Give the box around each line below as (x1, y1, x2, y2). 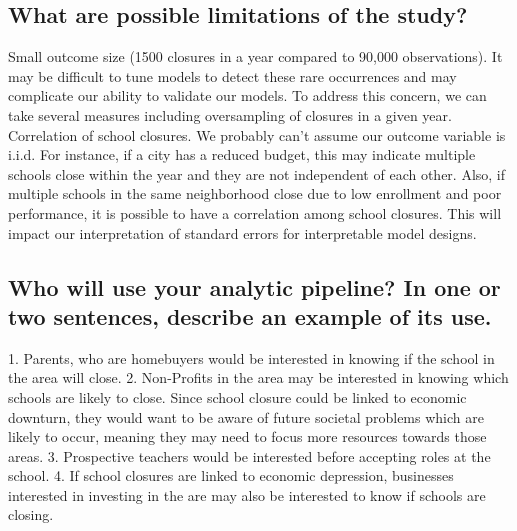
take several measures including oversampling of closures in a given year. (8, 104, 452, 125)
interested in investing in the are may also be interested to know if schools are (8, 484, 486, 505)
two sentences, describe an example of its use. (8, 300, 492, 331)
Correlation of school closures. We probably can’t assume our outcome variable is (8, 124, 506, 145)
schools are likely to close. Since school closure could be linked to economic (8, 386, 467, 407)
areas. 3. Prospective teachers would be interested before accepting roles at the (8, 445, 491, 466)
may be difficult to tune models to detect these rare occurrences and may (8, 65, 457, 86)
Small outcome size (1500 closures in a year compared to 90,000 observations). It (8, 46, 503, 67)
